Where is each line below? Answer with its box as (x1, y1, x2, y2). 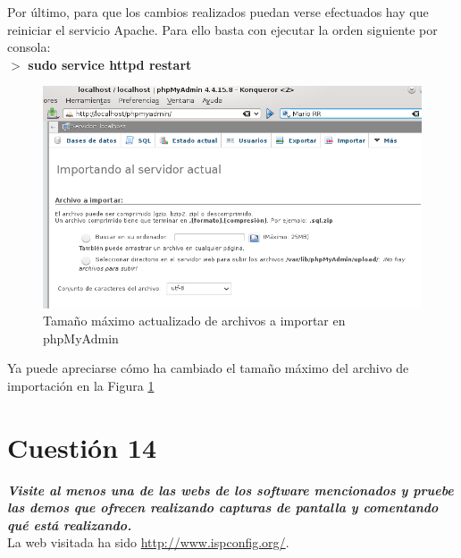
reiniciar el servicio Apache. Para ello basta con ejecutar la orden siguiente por (7, 20, 438, 38)
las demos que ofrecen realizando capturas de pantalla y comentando (7, 498, 439, 517)
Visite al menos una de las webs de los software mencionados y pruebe (7, 480, 454, 499)
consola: (7, 38, 51, 56)
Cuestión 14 (7, 428, 156, 465)
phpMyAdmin (43, 328, 119, 347)
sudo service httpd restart (28, 55, 192, 73)
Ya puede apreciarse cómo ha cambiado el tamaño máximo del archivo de (7, 359, 409, 377)
